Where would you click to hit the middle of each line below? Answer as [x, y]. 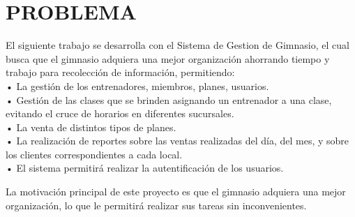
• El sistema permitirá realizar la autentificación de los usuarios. [145, 168]
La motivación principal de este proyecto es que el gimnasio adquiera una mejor [176, 192]
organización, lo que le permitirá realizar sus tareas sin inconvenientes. [156, 205]
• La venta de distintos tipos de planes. [91, 127]
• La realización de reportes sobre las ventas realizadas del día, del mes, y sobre [177, 141]
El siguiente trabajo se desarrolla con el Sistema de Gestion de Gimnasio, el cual [177, 45]
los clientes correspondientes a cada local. [94, 154]
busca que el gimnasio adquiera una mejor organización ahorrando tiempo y [168, 58]
